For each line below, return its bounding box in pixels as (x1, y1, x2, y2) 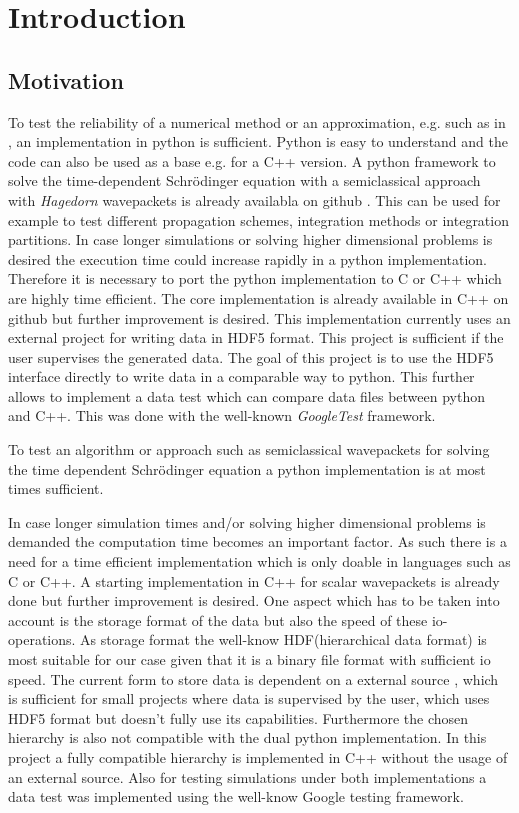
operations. (8, 629, 76, 650)
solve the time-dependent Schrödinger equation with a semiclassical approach (8, 170, 481, 191)
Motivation (8, 64, 124, 95)
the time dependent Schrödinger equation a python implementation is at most (8, 458, 486, 479)
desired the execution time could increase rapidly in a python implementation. (8, 248, 488, 269)
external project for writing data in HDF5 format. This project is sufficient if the (8, 327, 504, 348)
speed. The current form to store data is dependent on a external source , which (8, 668, 499, 689)
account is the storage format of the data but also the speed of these (8, 609, 428, 630)
